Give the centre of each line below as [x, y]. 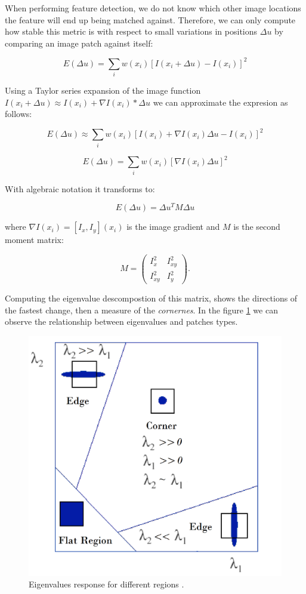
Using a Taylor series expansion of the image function [103, 90]
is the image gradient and [173, 227]
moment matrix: [34, 240]
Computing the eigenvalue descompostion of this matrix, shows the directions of [151, 298]
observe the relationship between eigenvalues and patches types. [121, 321]
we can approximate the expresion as [220, 102]
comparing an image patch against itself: [79, 43]
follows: [18, 114]
